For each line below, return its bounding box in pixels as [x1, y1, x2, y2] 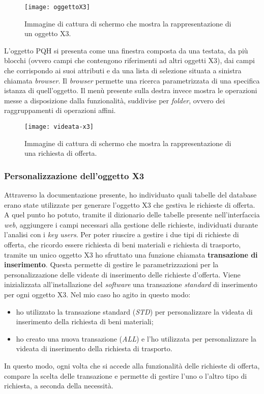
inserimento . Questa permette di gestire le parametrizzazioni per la [4, 259, 219, 270]
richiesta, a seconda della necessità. [4, 380, 113, 391]
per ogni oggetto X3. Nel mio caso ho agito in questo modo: [4, 289, 191, 299]
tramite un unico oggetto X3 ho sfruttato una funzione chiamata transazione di [4, 249, 258, 260]
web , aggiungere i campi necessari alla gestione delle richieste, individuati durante [4, 219, 258, 230]
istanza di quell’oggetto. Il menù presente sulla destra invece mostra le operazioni [4, 85, 257, 96]
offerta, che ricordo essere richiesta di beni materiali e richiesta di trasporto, [4, 239, 241, 250]
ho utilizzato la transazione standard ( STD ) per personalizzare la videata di [16, 306, 253, 317]
